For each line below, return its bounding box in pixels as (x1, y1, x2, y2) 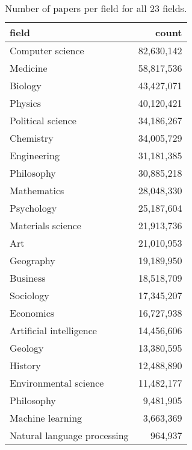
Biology (10, 78, 42, 92)
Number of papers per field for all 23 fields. (5, 1, 187, 15)
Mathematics (10, 183, 64, 197)
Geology (10, 341, 44, 355)
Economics (10, 306, 55, 320)
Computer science (10, 43, 84, 57)
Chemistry (10, 131, 54, 145)
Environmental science (10, 376, 104, 390)
